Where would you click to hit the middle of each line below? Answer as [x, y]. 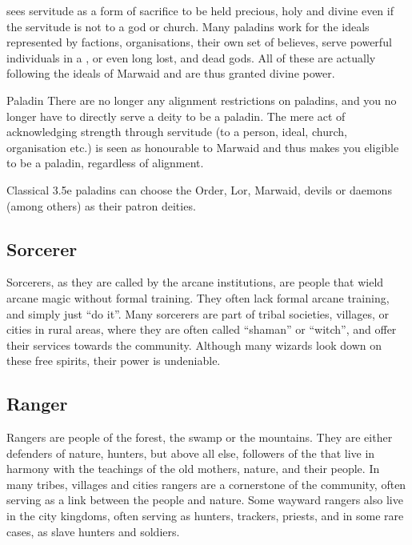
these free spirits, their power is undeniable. [114, 361]
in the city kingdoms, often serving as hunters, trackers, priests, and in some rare [205, 516]
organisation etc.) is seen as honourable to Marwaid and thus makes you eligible [203, 147]
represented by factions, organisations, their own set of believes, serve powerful [199, 42]
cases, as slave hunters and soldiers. [93, 531]
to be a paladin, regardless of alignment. [105, 163]
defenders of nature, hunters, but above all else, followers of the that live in [191, 453]
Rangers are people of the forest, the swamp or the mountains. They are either [200, 437]
